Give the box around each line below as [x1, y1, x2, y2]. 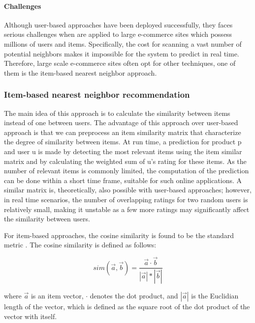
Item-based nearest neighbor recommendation [4, 88, 190, 101]
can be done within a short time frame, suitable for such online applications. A [4, 175, 242, 185]
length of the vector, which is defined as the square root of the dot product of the [4, 301, 250, 312]
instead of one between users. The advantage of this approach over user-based [4, 117, 238, 128]
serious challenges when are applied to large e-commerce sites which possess [4, 29, 232, 39]
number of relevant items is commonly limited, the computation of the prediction [4, 165, 249, 176]
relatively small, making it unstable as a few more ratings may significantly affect [4, 204, 250, 214]
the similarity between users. [4, 214, 90, 224]
